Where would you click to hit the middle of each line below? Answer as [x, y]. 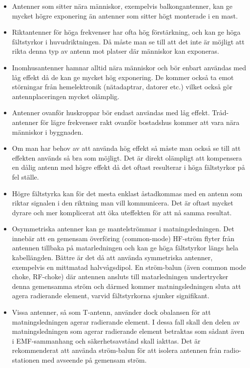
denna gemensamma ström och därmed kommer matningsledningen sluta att [126, 286]
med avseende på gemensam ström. [94, 360]
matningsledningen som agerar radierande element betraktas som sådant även [128, 331]
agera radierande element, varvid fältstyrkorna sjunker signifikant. [111, 296]
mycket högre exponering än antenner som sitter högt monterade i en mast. [125, 15]
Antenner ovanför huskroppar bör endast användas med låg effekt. [111, 112]
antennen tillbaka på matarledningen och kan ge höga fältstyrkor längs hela [125, 248]
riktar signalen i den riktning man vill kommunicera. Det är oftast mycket [123, 203]
